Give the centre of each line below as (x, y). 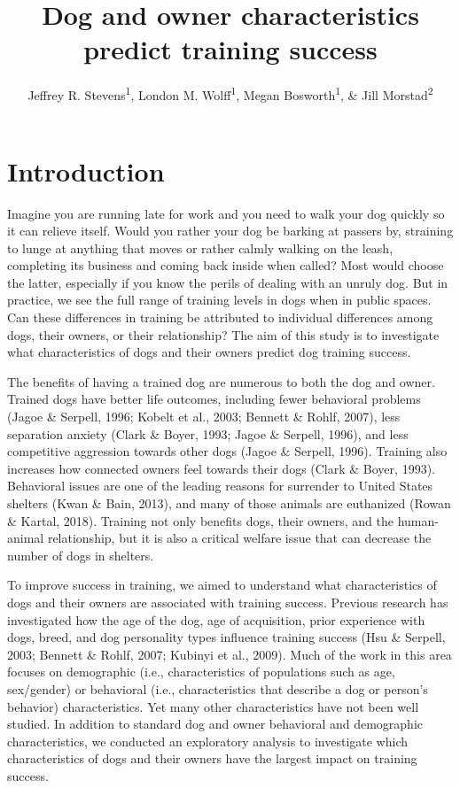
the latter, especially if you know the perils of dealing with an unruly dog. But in (228, 282)
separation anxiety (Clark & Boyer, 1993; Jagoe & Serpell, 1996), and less (208, 433)
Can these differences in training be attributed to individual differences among (220, 317)
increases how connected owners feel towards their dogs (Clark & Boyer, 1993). (221, 468)
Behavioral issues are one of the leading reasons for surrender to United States (220, 486)
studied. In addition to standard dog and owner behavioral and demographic (215, 724)
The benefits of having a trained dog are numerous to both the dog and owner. (221, 381)
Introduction (86, 170)
